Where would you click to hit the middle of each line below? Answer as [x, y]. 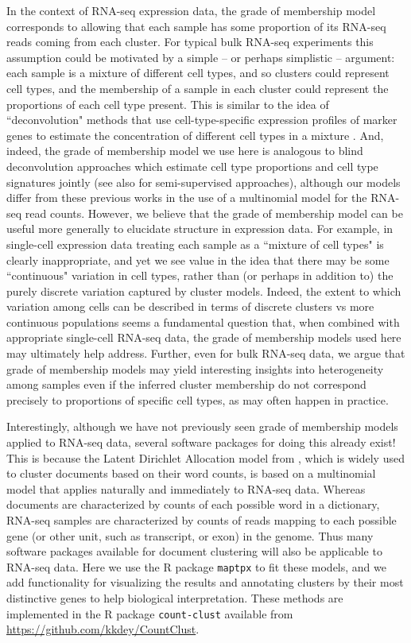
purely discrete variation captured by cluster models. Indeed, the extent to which [204, 291]
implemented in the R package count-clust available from [150, 613]
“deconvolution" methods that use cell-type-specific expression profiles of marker [202, 120]
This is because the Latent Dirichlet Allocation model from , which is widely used [205, 457]
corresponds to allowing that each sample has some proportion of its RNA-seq [196, 26]
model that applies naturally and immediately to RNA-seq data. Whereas [186, 488]
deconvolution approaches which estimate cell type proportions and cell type [192, 166]
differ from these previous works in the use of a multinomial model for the [187, 198]
